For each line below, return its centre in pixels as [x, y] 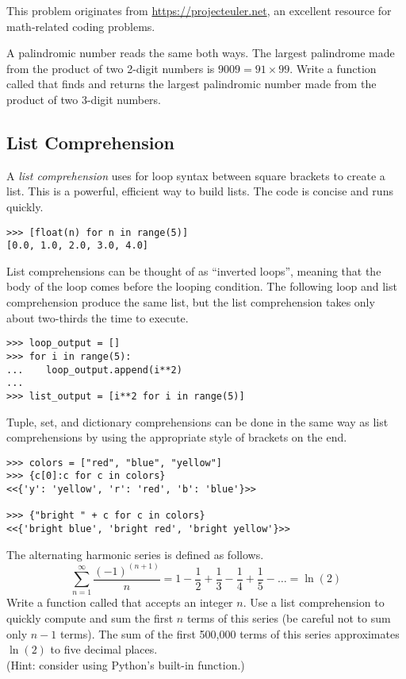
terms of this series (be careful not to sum [289, 618]
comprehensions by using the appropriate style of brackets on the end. [177, 437]
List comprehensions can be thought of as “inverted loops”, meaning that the [194, 270]
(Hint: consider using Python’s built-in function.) [126, 664]
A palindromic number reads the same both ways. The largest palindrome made [201, 53]
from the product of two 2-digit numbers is [111, 68]
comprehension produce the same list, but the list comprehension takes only [191, 302]
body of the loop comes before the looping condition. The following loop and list [202, 286]
